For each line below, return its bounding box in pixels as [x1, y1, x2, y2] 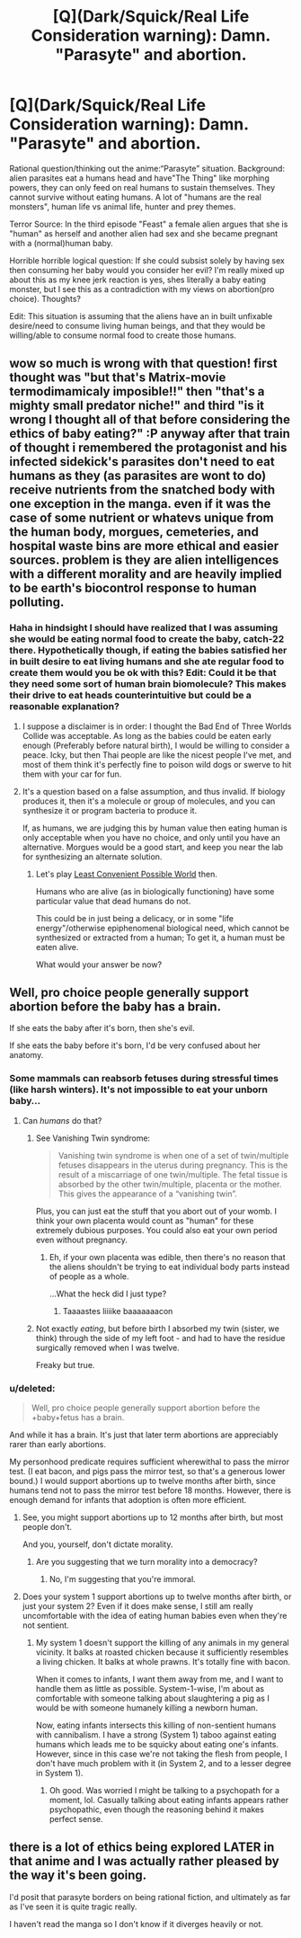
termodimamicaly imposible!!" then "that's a [9, 384, 265, 399]
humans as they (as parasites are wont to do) [9, 468, 267, 484]
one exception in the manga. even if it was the [9, 496, 271, 511]
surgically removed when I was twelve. [35, 1342, 180, 1353]
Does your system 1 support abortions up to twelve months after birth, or [22, 1591, 292, 1602]
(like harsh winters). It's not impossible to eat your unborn [9, 1083, 268, 1096]
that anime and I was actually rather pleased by [9, 1854, 280, 1869]
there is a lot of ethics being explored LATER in [9, 1840, 275, 1855]
